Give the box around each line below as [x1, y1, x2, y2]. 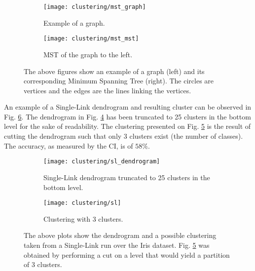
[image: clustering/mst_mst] [43, 35, 139, 42]
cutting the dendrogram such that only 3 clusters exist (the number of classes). [4, 131, 243, 141]
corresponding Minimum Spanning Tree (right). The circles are [24, 76, 214, 86]
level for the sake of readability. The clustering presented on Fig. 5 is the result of [4, 121, 251, 131]
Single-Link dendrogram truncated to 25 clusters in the [43, 172, 210, 182]
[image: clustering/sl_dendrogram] [43, 158, 160, 165]
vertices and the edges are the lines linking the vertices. [24, 85, 191, 95]
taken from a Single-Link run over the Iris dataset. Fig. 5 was [24, 239, 210, 250]
